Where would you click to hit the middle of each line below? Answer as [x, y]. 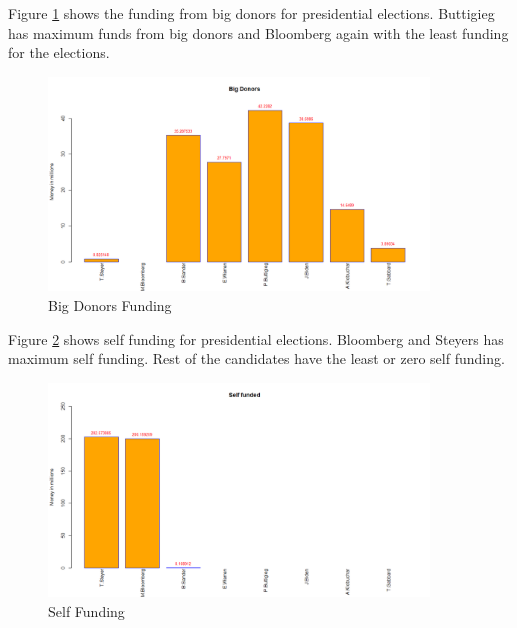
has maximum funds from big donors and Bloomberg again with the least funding [258, 32]
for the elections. [59, 52]
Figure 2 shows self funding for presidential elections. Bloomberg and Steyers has [256, 338]
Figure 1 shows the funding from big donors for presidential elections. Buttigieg [251, 13]
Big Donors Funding [110, 305]
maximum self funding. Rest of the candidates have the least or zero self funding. [256, 358]
